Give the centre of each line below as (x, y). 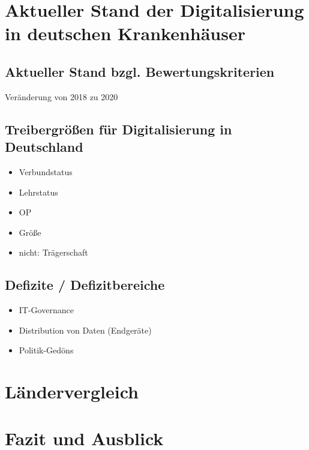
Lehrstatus (38, 192)
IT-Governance (46, 310)
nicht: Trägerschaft (53, 252)
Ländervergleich (72, 391)
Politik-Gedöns (46, 350)
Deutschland (44, 147)
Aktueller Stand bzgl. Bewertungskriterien (140, 71)
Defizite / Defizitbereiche (85, 285)
